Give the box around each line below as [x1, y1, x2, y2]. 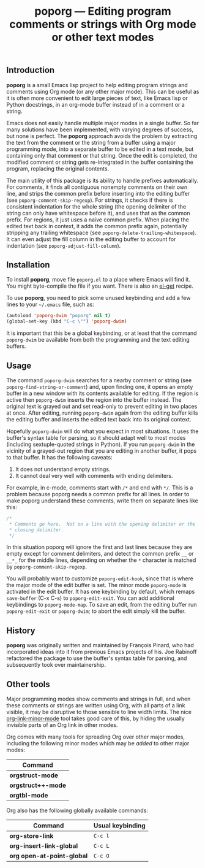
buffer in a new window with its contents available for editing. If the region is [6, 390, 199, 397]
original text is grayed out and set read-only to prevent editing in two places [6, 402, 198, 410]
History [6, 625, 35, 636]
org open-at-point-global [9, 851, 88, 860]
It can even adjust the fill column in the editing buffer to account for [6, 235, 176, 243]
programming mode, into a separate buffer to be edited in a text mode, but [6, 145, 194, 153]
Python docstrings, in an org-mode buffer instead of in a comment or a [6, 101, 185, 108]
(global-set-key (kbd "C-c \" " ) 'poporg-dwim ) [6, 318, 127, 325]
